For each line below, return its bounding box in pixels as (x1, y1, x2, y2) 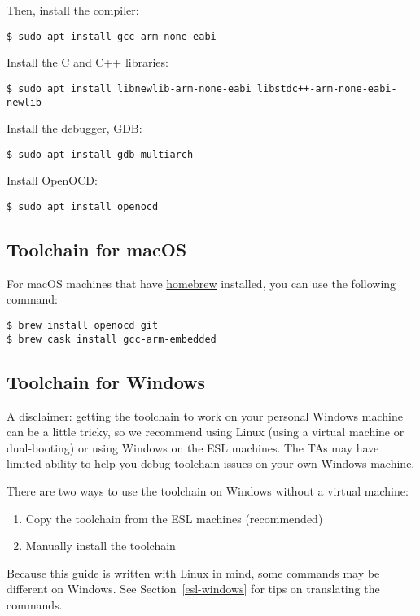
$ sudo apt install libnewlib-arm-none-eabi (7, 82, 252, 94)
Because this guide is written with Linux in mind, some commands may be (7, 564, 380, 581)
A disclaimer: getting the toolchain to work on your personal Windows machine (7, 407, 403, 424)
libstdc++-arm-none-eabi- (256, 82, 397, 94)
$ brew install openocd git (7, 320, 159, 332)
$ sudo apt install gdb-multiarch (7, 148, 194, 160)
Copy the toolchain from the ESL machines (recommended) (25, 509, 323, 526)
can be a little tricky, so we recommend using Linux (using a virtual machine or (7, 423, 405, 440)
